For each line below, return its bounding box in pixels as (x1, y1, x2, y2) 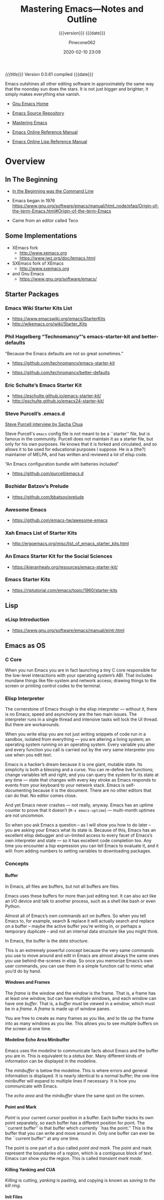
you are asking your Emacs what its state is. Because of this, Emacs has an (5, 827, 156, 833)
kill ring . (5, 1183, 21, 1189)
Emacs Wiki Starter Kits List (5, 305, 72, 312)
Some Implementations (5, 231, 77, 240)
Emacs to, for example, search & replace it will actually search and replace (5, 918, 155, 923)
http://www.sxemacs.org (19, 265, 69, 271)
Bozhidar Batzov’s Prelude (5, 483, 69, 490)
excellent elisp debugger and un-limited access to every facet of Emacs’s (5, 832, 153, 838)
